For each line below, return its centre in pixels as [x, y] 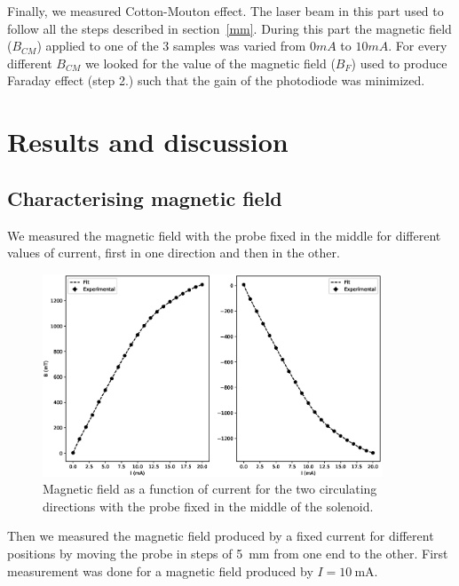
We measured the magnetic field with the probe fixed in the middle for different [224, 235]
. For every [418, 46]
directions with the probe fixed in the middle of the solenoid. [208, 506]
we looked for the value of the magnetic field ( [210, 63]
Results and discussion [148, 142]
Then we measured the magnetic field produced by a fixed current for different [221, 536]
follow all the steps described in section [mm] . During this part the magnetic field [229, 28]
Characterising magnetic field [145, 198]
